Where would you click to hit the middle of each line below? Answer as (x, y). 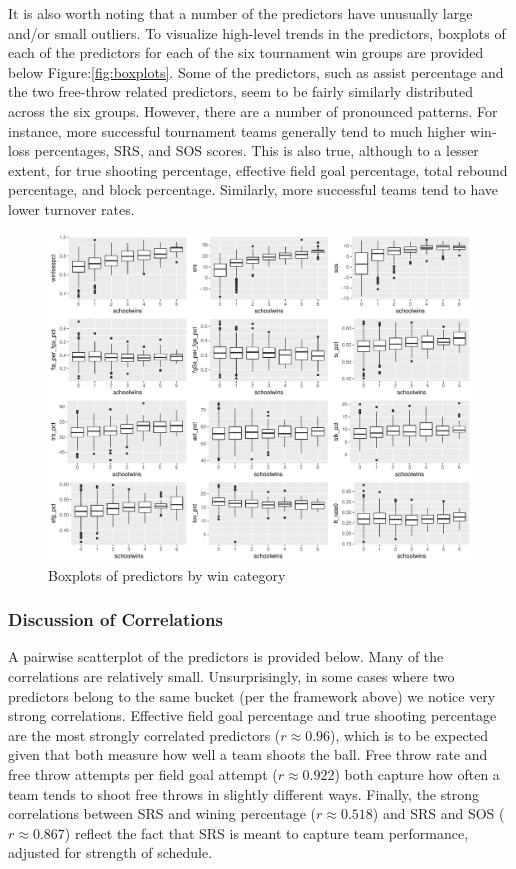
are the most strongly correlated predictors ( (144, 734)
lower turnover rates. (71, 208)
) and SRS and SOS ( (438, 813)
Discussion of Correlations (115, 619)
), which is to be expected (409, 734)
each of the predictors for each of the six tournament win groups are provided (246, 52)
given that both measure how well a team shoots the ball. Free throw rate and (248, 754)
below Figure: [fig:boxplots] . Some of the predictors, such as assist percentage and (256, 71)
